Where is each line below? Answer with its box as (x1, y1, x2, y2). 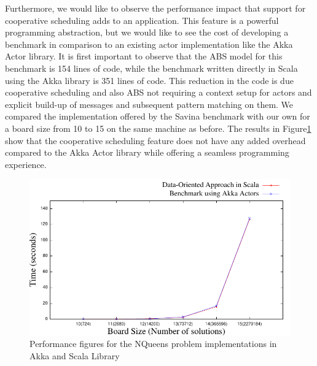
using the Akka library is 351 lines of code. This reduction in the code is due (5, 74, 294, 86)
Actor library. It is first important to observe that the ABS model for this (5, 50, 283, 63)
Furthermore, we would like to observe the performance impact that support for (5, 2, 306, 14)
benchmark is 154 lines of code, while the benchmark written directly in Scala (5, 61, 298, 74)
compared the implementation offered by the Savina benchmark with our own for (5, 110, 310, 123)
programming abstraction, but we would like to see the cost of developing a (5, 26, 289, 39)
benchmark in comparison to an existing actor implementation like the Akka (5, 37, 293, 50)
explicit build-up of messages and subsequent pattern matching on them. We (5, 97, 294, 110)
